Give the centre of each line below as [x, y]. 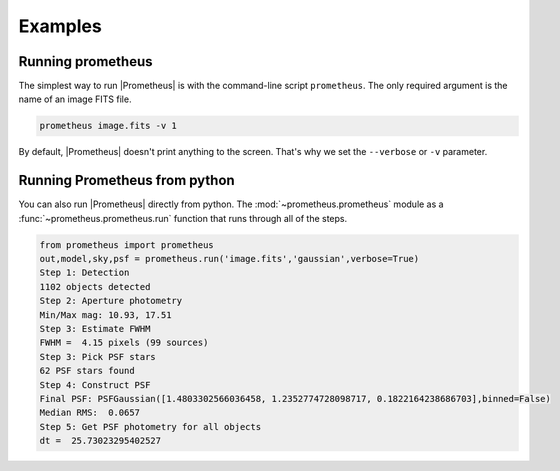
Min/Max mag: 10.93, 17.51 [105, 314]
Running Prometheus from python [126, 180]
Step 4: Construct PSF [95, 384]
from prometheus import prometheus [126, 244]
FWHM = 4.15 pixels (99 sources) [124, 343]
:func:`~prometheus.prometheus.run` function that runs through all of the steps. [183, 218]
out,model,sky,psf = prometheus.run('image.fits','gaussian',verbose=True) [229, 259]
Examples [60, 26]
